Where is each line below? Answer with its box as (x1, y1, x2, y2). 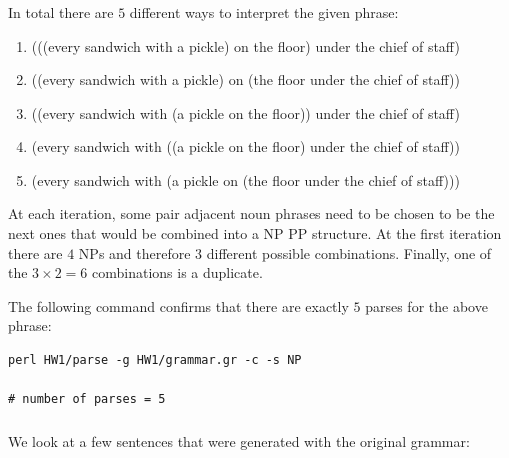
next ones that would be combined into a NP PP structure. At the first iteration (8, 223, 502, 244)
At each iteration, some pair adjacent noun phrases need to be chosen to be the (8, 203, 495, 224)
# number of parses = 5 (8, 392, 166, 407)
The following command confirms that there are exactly (8, 295, 349, 316)
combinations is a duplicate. (91, 262, 263, 283)
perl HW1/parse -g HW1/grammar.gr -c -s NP (8, 353, 302, 368)
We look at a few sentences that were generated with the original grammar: (8, 430, 470, 451)
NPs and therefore (78, 242, 191, 263)
